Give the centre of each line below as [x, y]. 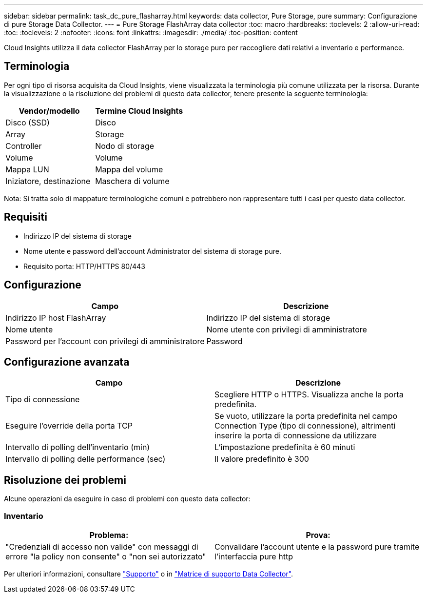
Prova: [318, 535]
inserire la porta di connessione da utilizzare [296, 436]
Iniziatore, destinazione [48, 181]
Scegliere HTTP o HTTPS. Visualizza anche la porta [309, 395]
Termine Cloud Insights [139, 111]
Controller [24, 146]
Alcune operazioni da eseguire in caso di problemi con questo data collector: [127, 499]
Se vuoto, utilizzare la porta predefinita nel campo [306, 416]
